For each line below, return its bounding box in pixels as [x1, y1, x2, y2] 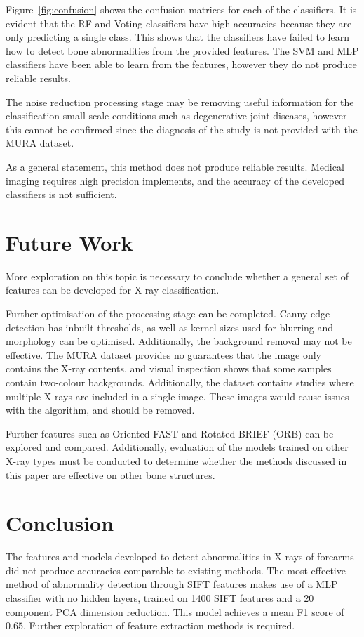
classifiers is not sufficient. [6, 187, 117, 202]
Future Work [6, 228, 133, 256]
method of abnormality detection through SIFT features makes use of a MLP [6, 577, 338, 591]
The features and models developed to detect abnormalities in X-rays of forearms [6, 549, 354, 564]
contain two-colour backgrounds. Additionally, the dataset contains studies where [6, 375, 354, 389]
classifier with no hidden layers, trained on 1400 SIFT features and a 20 [6, 591, 314, 605]
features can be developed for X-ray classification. [6, 282, 220, 297]
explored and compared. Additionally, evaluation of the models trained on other [6, 440, 349, 454]
